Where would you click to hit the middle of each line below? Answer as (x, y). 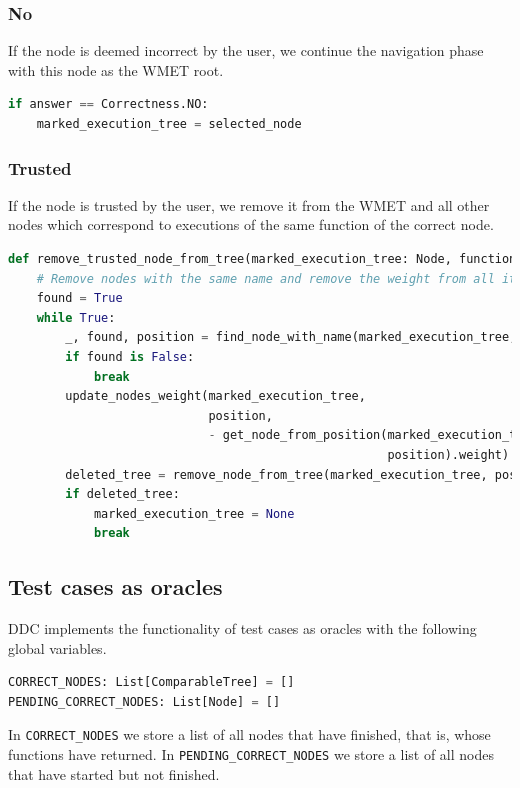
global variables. (57, 647)
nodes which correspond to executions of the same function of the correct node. (251, 224)
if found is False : (130, 356)
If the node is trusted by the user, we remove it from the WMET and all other (249, 204)
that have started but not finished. (114, 773)
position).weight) (448, 454)
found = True (79, 298)
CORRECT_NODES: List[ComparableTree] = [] (151, 682)
